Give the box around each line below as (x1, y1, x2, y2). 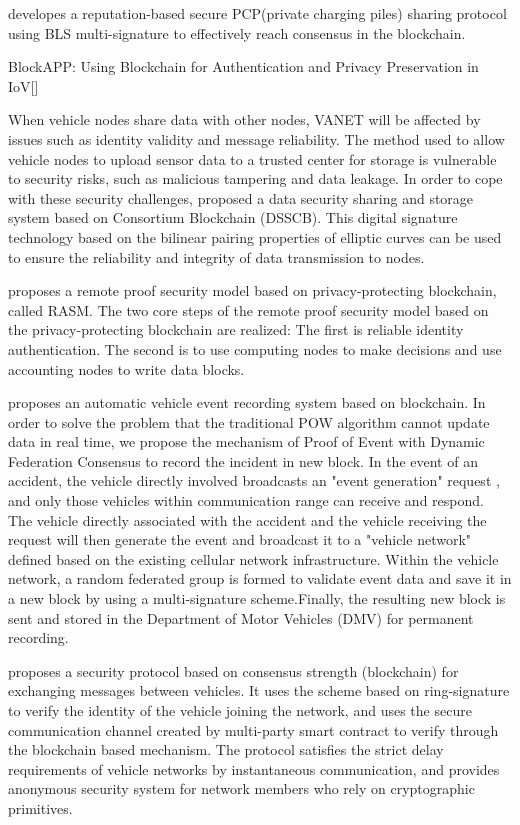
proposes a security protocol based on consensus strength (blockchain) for (8, 660, 459, 681)
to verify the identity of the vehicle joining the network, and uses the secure (8, 700, 472, 720)
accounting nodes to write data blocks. (8, 358, 245, 379)
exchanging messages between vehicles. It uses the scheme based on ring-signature (8, 680, 510, 701)
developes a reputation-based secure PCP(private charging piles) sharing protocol (8, 3, 507, 23)
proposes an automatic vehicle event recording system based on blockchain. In (8, 392, 486, 413)
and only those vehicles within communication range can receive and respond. (8, 490, 484, 511)
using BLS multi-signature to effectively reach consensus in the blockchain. (8, 22, 466, 43)
